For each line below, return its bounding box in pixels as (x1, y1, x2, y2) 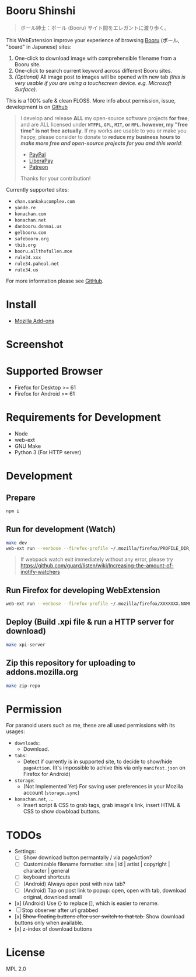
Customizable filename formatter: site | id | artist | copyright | (23, 860, 170, 868)
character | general (23, 867, 69, 874)
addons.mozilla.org (6, 667, 79, 678)
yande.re (14, 205, 36, 210)
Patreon (29, 163, 48, 171)
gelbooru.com (14, 230, 47, 236)
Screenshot (6, 338, 64, 351)
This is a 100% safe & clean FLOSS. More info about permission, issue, (6, 97, 176, 104)
